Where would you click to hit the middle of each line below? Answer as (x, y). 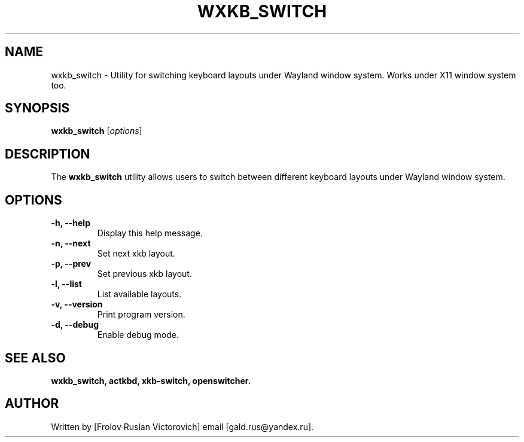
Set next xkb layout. (136, 254)
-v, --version (77, 304)
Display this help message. (150, 233)
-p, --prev (71, 264)
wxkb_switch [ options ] (97, 131)
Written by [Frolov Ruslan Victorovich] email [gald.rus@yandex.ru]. (182, 426)
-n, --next (71, 243)
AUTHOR (32, 404)
